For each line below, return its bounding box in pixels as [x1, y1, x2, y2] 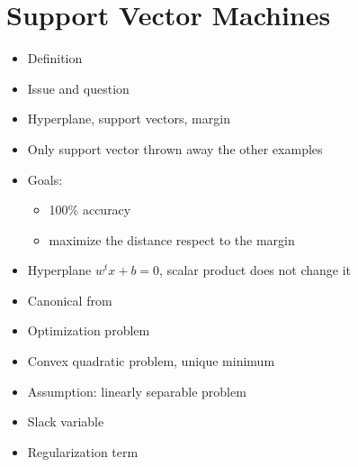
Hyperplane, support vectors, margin [27, 109, 230, 128]
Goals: [27, 169, 63, 188]
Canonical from [27, 290, 112, 309]
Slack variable [27, 412, 104, 431]
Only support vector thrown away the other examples [27, 139, 323, 158]
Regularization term [27, 442, 139, 461]
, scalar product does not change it [159, 261, 352, 279]
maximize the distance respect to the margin [49, 230, 295, 249]
